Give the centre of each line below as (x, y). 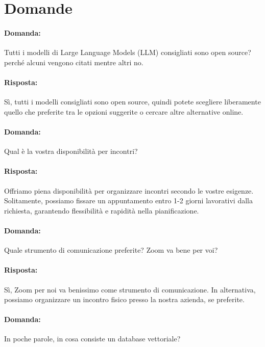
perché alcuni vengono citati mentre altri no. (74, 62)
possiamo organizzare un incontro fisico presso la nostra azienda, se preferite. (124, 299)
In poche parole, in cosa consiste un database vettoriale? (92, 339)
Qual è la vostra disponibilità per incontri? (71, 151)
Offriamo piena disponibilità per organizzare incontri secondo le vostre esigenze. (129, 190)
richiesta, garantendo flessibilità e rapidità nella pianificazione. (102, 210)
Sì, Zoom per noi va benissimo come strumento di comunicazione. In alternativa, (130, 289)
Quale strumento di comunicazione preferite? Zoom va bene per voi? (111, 250)
